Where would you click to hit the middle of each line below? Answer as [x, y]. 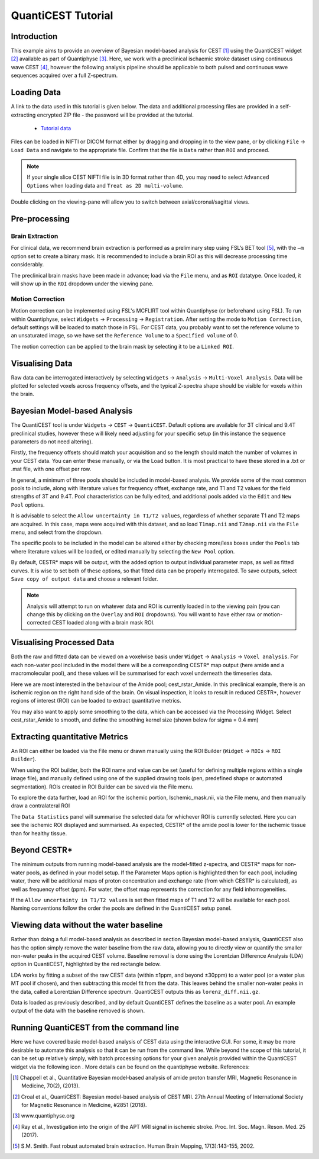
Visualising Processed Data [63, 643]
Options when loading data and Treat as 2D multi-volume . [105, 185]
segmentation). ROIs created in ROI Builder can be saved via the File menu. [102, 787]
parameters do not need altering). [52, 442]
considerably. [27, 265]
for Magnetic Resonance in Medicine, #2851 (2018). [84, 1105]
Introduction [34, 36]
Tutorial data [56, 128]
